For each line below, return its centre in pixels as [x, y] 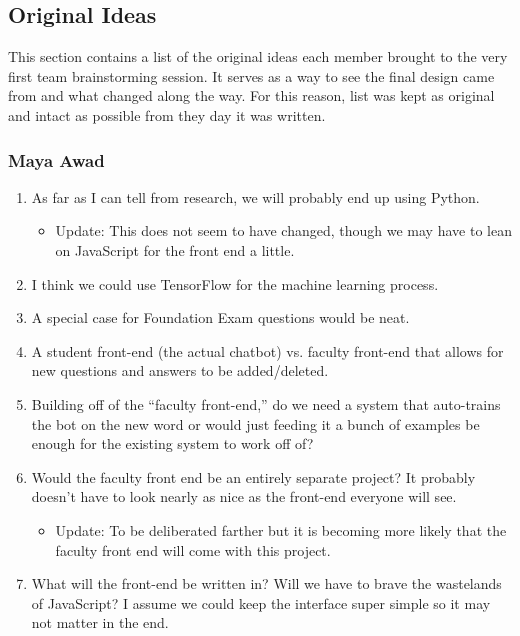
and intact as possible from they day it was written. [167, 114]
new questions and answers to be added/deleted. [180, 370]
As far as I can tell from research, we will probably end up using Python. [255, 196]
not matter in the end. [100, 622]
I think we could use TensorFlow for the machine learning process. [235, 283]
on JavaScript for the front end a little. [175, 249]
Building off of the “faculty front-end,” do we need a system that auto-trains [266, 403]
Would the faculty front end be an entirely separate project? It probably [253, 476]
